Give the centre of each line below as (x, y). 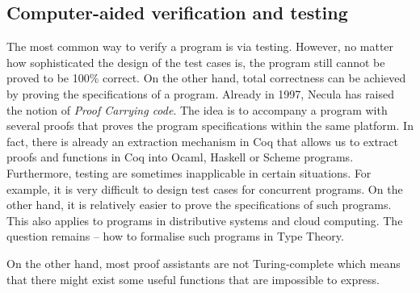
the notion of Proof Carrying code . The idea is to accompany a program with (197, 109)
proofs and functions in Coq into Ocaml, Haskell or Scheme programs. (180, 157)
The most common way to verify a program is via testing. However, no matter (200, 46)
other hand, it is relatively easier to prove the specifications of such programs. (199, 205)
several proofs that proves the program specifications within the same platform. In (210, 126)
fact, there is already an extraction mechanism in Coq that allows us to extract (202, 141)
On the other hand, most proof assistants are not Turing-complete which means (204, 263)
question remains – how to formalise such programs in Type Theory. (175, 236)
